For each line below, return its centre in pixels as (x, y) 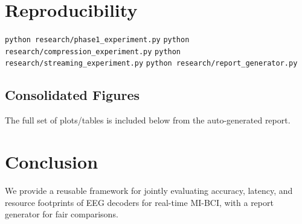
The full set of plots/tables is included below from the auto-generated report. (148, 120)
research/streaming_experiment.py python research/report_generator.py (151, 64)
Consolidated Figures (72, 95)
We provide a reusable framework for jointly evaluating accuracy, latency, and (149, 191)
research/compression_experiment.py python (93, 51)
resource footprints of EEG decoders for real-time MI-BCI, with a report (139, 202)
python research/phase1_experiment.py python (97, 40)
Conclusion (52, 162)
